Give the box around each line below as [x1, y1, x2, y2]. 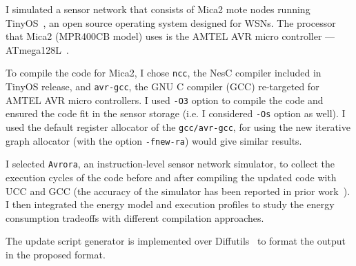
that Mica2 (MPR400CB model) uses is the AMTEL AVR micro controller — [6, 29, 335, 43]
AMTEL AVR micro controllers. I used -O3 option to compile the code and [6, 92, 324, 107]
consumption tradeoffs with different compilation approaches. [6, 210, 264, 225]
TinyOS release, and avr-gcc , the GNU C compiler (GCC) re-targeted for [6, 79, 319, 94]
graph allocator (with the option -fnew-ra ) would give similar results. [6, 133, 302, 147]
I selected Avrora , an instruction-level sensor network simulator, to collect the [6, 156, 335, 171]
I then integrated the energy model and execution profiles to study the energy [6, 197, 335, 212]
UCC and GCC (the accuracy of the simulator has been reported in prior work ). [6, 183, 350, 198]
